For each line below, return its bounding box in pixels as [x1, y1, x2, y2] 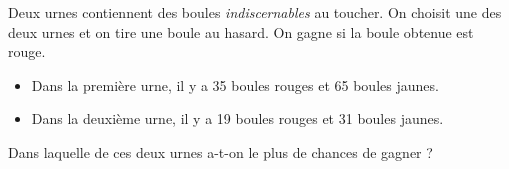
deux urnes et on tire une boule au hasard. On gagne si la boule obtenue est [8, 21, 474, 42]
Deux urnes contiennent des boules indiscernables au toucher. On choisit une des [8, 2, 502, 22]
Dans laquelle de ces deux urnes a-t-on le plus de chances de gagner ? [8, 141, 433, 162]
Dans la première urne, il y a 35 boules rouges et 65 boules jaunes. [31, 74, 439, 95]
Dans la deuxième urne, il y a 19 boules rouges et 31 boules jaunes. [31, 108, 444, 129]
